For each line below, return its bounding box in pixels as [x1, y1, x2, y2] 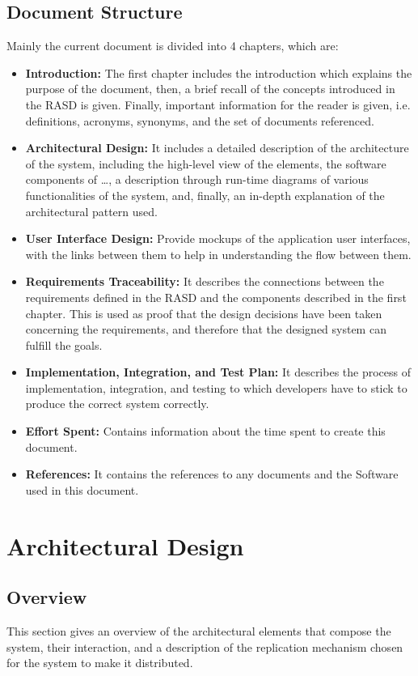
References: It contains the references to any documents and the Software [25, 466, 399, 483]
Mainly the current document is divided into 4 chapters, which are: [6, 37, 339, 54]
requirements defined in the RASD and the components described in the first [25, 288, 407, 305]
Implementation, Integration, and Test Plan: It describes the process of [25, 364, 412, 381]
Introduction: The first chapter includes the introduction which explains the [25, 64, 412, 81]
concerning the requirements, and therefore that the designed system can [25, 321, 386, 338]
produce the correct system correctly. [25, 395, 209, 412]
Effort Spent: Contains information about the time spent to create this [25, 423, 386, 440]
